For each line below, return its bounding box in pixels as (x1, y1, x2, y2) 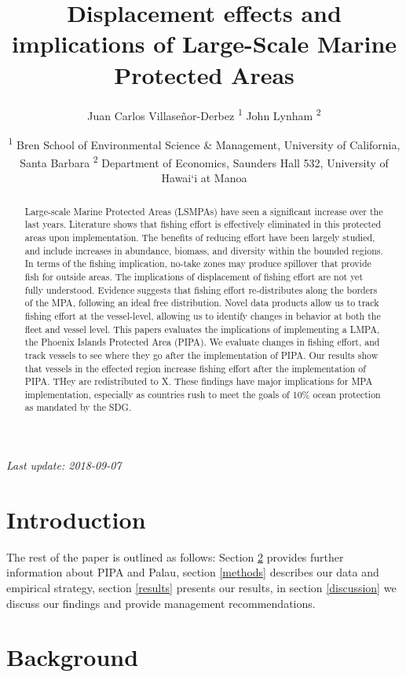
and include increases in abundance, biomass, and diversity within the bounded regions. (24, 243, 383, 257)
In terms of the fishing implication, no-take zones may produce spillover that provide (24, 257, 371, 270)
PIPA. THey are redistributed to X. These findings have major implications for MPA (24, 375, 373, 388)
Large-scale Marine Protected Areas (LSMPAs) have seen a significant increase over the (24, 204, 383, 218)
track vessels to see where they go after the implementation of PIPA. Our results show (24, 348, 379, 361)
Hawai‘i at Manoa (161, 170, 247, 186)
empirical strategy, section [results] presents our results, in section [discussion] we (6, 580, 397, 596)
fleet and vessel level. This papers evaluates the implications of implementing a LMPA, (24, 322, 380, 335)
